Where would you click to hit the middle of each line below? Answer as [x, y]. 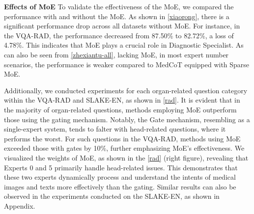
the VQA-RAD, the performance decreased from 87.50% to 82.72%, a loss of [119, 35]
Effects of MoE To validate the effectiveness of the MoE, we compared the [119, 6]
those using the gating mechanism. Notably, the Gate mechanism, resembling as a [127, 119]
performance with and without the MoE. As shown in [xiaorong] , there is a [117, 16]
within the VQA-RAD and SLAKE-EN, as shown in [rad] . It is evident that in [122, 100]
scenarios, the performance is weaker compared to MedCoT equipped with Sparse [127, 64]
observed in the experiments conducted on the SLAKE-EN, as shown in [112, 196]
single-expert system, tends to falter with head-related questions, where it [115, 129]
